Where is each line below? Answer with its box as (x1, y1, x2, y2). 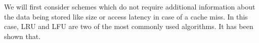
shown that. (4, 30, 41, 41)
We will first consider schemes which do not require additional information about (4, 1, 255, 11)
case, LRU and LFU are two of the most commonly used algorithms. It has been (4, 21, 253, 31)
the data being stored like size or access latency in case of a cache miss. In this (4, 11, 248, 21)
